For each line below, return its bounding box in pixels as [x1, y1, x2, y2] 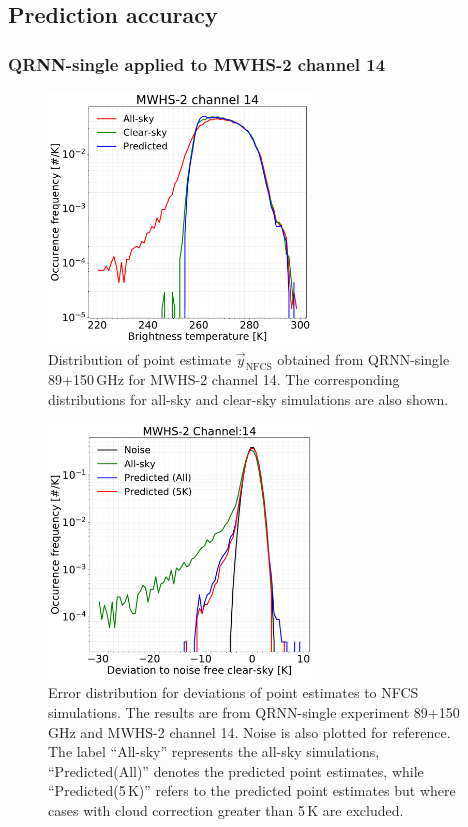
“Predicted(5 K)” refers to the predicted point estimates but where [48, 780, 456, 801]
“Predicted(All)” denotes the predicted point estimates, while [48, 760, 424, 781]
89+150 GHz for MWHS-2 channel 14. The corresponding [48, 369, 400, 390]
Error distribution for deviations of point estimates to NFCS [48, 682, 419, 703]
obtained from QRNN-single [277, 348, 450, 369]
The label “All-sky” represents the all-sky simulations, [48, 741, 380, 762]
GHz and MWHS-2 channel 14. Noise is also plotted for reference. [48, 721, 451, 742]
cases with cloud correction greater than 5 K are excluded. [48, 799, 404, 820]
